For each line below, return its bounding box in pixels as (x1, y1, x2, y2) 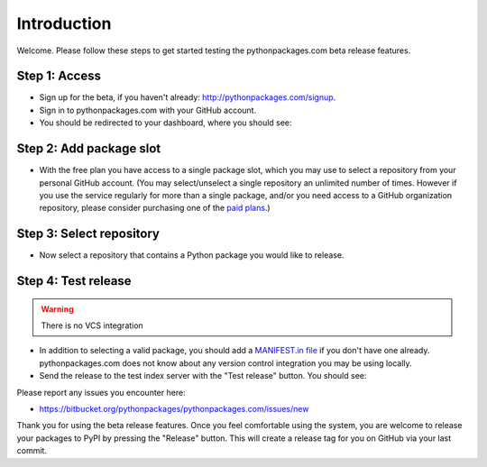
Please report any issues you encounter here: (16, 387, 186, 398)
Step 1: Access (16, 69, 101, 84)
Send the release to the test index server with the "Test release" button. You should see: (39, 371, 367, 381)
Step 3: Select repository (16, 226, 160, 242)
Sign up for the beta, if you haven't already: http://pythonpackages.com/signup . (39, 92, 336, 103)
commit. (16, 445, 47, 456)
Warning (41, 303, 74, 315)
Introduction (16, 14, 112, 33)
